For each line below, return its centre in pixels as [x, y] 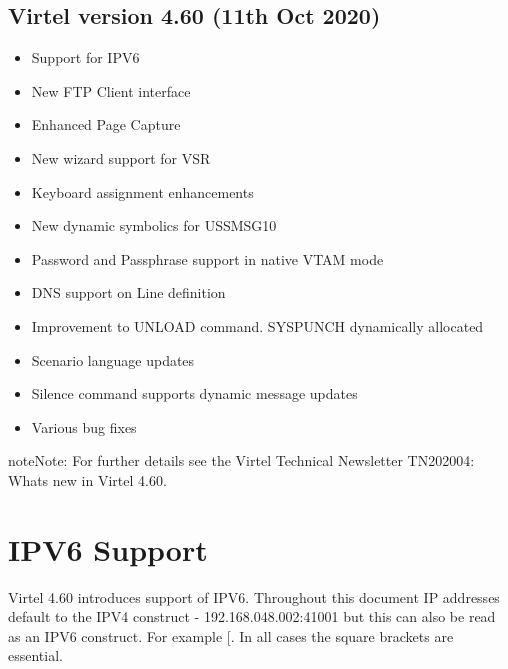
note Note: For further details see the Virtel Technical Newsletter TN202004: [241, 460]
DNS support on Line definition [128, 292]
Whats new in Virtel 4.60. [87, 479]
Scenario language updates [113, 359]
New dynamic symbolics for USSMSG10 [154, 225]
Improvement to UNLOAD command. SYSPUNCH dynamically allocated [257, 325]
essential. [35, 655]
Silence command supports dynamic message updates [194, 393]
